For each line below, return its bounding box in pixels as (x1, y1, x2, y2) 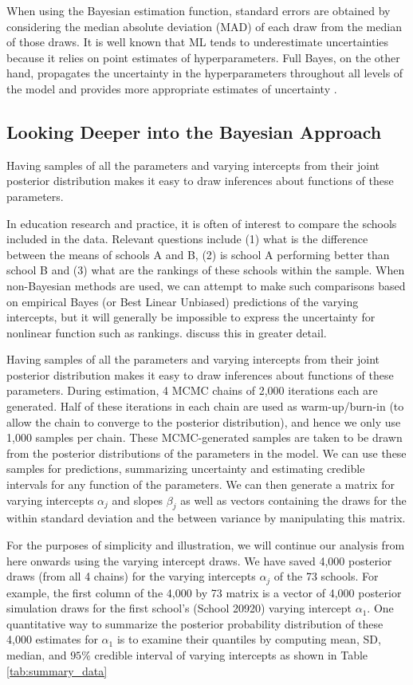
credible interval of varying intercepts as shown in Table (94, 647, 368, 663)
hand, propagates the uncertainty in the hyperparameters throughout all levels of (6, 65, 403, 81)
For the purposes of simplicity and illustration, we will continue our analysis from (6, 537, 405, 553)
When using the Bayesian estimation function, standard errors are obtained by (6, 2, 391, 18)
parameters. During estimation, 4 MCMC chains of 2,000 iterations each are (6, 382, 378, 399)
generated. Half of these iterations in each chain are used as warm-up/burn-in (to (6, 398, 404, 415)
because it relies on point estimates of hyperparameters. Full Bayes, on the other (6, 49, 400, 65)
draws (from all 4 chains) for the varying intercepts (6, 568, 256, 585)
